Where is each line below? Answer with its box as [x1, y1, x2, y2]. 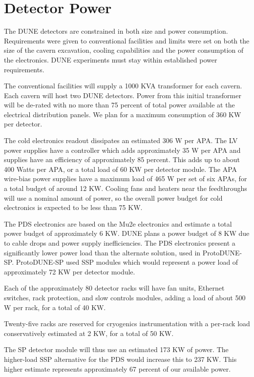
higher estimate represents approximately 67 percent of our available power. [4, 363, 231, 374]
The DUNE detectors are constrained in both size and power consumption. [4, 26, 228, 36]
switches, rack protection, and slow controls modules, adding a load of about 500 [4, 292, 246, 302]
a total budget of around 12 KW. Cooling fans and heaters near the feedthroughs [4, 183, 247, 193]
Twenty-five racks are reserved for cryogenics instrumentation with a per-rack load [4, 318, 250, 329]
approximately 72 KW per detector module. [4, 266, 135, 276]
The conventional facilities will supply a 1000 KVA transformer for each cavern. [4, 81, 242, 91]
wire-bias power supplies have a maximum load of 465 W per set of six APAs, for [4, 173, 247, 184]
